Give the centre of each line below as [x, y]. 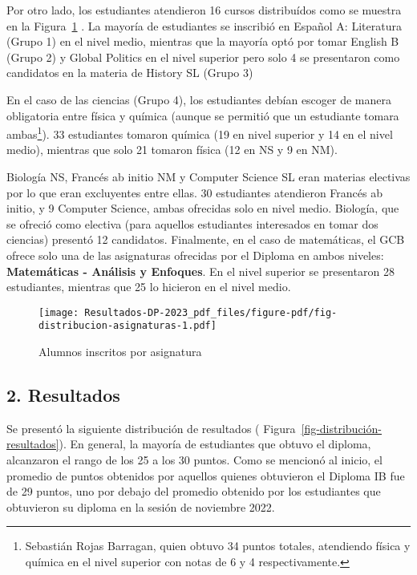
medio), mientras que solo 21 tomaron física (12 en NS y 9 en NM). [172, 150]
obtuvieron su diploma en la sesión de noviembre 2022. [141, 506]
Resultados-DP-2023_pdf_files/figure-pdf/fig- [211, 312]
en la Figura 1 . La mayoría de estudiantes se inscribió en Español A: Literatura [204, 25]
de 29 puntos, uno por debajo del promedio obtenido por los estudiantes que [194, 491]
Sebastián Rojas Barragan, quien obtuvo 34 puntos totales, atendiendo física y [218, 546]
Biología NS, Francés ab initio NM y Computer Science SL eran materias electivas [208, 176]
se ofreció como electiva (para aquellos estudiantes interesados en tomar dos [192, 223]
